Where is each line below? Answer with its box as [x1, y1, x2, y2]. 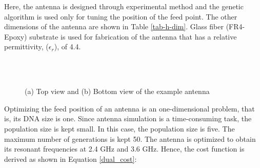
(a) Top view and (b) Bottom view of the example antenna [25, 86, 210, 97]
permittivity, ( [4, 41, 49, 52]
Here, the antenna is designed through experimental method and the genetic [4, 1, 244, 11]
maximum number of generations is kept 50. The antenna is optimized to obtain [4, 133, 256, 144]
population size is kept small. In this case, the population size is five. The [4, 123, 235, 134]
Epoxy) [4, 31, 27, 42]
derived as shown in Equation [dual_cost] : [4, 153, 137, 164]
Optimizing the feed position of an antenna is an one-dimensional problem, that [4, 103, 255, 114]
